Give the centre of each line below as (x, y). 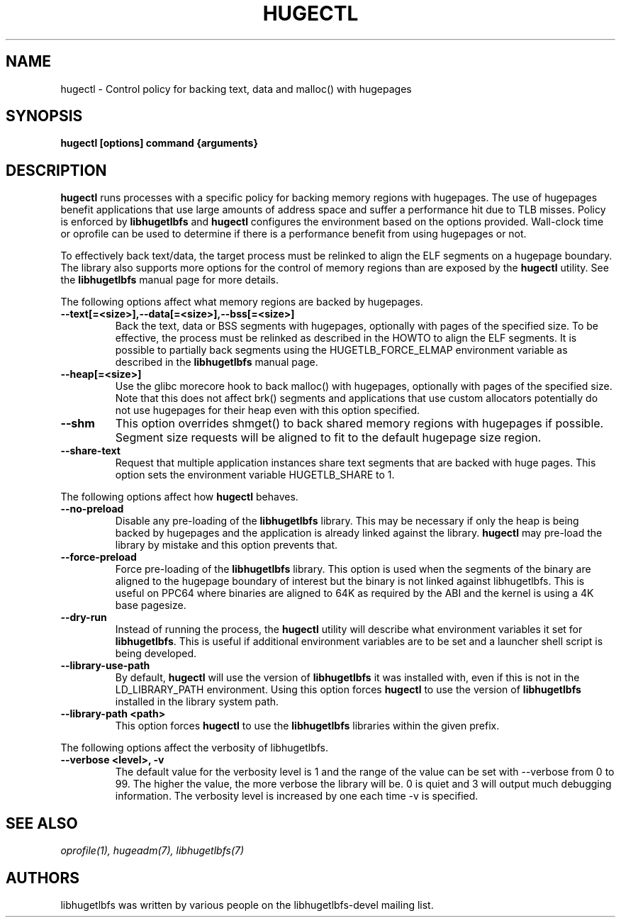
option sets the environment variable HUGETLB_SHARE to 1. (255, 475)
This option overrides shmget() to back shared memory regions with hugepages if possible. (359, 424)
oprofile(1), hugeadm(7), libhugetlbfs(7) (152, 851)
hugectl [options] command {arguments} (160, 143)
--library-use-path (105, 666)
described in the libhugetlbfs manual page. (217, 362)
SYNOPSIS (44, 116)
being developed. (156, 654)
